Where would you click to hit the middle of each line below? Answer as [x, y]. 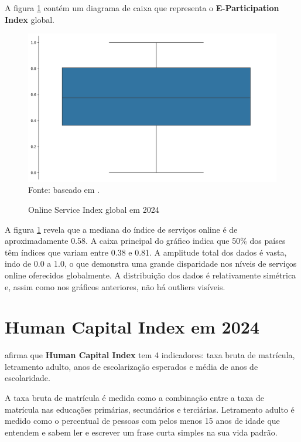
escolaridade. [28, 378]
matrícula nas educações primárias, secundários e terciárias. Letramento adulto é [150, 409]
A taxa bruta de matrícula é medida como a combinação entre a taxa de [135, 398]
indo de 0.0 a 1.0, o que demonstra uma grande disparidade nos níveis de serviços [151, 263]
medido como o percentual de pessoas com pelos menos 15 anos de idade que [142, 421]
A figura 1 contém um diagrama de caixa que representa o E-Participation [142, 8]
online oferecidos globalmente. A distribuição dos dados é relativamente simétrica [150, 275]
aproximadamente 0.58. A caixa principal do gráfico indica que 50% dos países [145, 241]
